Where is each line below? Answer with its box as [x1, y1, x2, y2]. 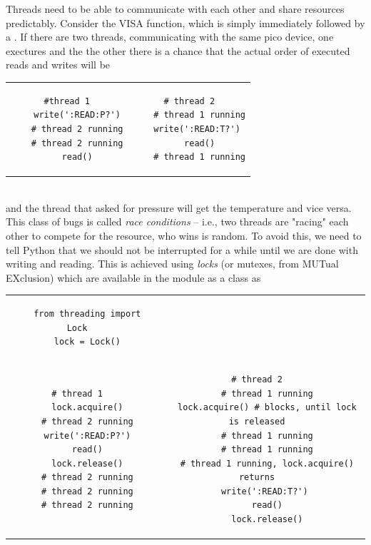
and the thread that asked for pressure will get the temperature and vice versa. [6, 200, 352, 215]
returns [238, 472, 275, 483]
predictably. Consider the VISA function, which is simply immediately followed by [6, 15, 365, 30]
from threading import [34, 309, 141, 320]
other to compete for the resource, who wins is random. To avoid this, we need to [6, 228, 362, 243]
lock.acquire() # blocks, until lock [178, 402, 357, 413]
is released [228, 416, 285, 427]
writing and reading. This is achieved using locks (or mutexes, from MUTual [6, 256, 339, 271]
